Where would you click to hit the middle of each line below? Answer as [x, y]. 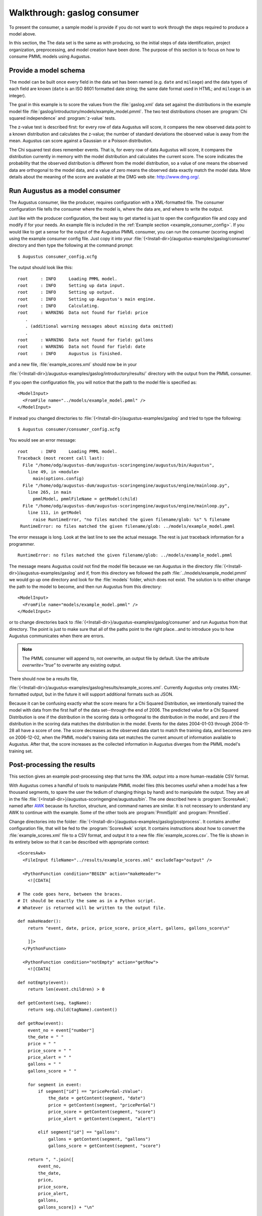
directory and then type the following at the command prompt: [71, 245]
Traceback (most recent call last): [61, 458]
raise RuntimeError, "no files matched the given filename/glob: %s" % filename [131, 519]
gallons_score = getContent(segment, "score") [105, 1146]
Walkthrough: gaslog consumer [74, 13]
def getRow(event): [41, 1023]
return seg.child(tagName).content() [72, 1010]
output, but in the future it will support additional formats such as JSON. [102, 694]
